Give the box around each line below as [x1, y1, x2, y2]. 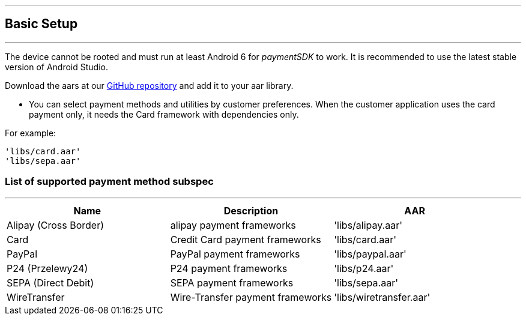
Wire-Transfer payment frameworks [170, 291, 332, 303]
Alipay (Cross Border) [7, 219, 104, 231]
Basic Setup [5, 16, 78, 32]
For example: [5, 127, 56, 138]
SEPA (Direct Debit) [7, 276, 94, 289]
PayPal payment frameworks [170, 247, 300, 260]
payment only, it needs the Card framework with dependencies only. [29, 109, 299, 119]
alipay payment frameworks [170, 219, 296, 231]
